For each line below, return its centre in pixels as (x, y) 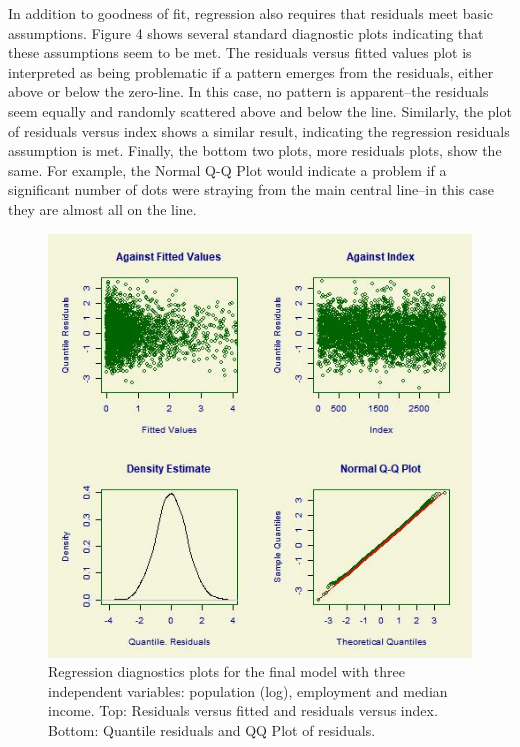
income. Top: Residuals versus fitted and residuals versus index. (243, 710)
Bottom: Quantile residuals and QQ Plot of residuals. (212, 729)
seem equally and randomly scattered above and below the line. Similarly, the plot (260, 110)
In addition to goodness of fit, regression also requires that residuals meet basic (251, 13)
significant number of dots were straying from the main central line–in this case (251, 189)
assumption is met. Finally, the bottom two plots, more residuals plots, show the (255, 150)
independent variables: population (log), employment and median (248, 690)
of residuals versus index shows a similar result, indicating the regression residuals (259, 130)
